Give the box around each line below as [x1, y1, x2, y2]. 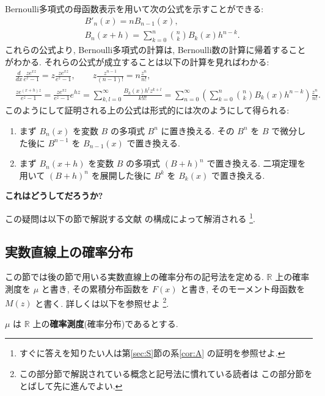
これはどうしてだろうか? [5, 189, 103, 202]
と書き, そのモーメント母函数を [180, 282, 305, 295]
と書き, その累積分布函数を [41, 282, 150, 295]
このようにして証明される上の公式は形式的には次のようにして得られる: [5, 104, 290, 117]
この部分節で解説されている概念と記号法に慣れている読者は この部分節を [19, 367, 313, 380]
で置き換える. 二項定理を [206, 157, 306, 170]
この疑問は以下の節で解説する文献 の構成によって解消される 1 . [5, 210, 255, 225]
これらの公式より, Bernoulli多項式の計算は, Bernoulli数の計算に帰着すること [5, 43, 306, 56]
